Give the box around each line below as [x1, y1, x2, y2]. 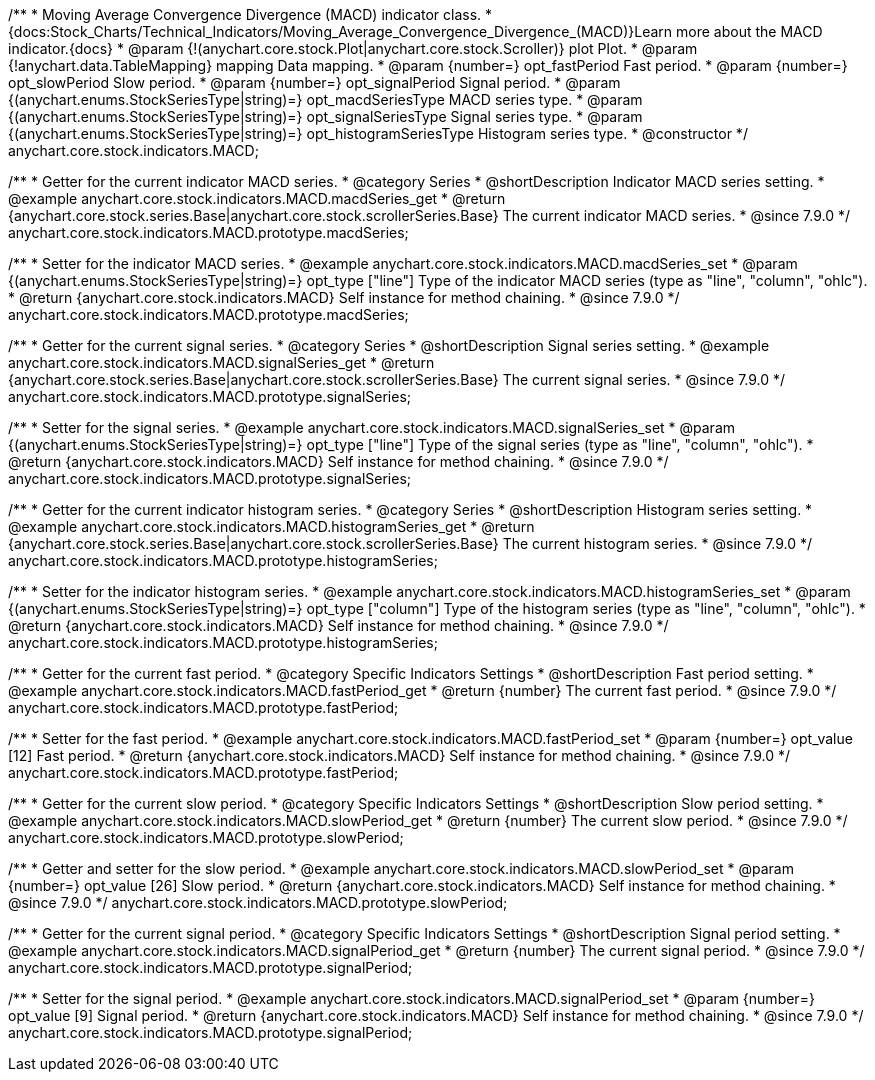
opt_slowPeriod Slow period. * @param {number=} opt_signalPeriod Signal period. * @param [8, 74, 621, 91]
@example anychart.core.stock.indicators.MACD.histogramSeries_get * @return [8, 518, 535, 535]
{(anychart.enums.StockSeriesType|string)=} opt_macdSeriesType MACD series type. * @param [8, 91, 643, 108]
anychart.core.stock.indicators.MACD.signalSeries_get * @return [8, 354, 435, 371]
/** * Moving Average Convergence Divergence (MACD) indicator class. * [8, 6, 493, 23]
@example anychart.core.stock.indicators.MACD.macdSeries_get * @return [8, 190, 506, 207]
